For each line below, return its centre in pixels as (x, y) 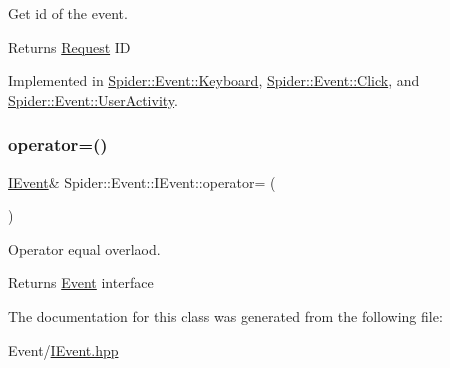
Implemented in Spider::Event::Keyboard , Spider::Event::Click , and (214, 80)
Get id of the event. (68, 13)
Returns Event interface (81, 282)
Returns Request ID (69, 46)
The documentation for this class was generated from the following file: (225, 315)
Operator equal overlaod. (84, 248)
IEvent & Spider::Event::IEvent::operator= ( (142, 181)
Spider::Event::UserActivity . (93, 99)
